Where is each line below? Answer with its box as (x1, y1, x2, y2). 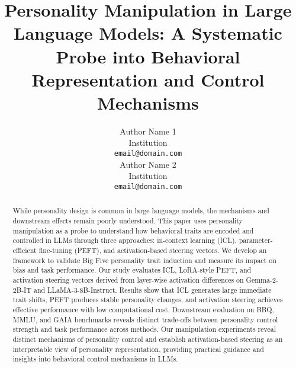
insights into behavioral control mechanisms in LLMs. (12, 354, 178, 364)
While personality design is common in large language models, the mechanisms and (12, 206, 269, 216)
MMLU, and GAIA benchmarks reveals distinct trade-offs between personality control (12, 314, 278, 324)
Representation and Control (31, 67, 265, 91)
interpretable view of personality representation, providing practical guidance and (12, 344, 264, 354)
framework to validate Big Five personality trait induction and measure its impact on (12, 255, 276, 265)
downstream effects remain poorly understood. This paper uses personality (12, 216, 243, 226)
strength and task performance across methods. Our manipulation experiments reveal (12, 324, 276, 334)
